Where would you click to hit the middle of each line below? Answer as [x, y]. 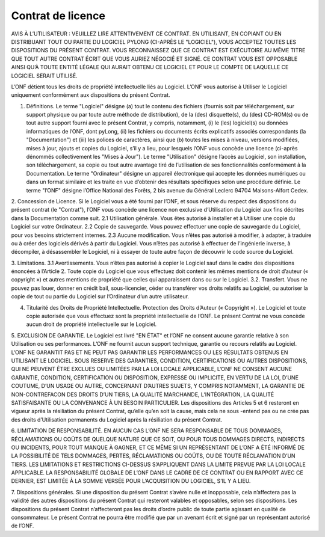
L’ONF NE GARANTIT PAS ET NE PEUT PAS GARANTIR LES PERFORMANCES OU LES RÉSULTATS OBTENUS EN [150, 352]
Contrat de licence [58, 16]
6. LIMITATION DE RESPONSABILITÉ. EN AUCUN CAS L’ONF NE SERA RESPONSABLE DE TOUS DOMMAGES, [147, 431]
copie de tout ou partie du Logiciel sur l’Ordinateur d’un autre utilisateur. [100, 296]
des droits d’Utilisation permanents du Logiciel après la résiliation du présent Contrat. [117, 419]
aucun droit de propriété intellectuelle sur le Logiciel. [91, 324]
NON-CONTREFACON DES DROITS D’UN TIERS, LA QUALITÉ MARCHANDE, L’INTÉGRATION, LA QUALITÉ [143, 394]
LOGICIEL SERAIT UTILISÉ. [44, 76]
